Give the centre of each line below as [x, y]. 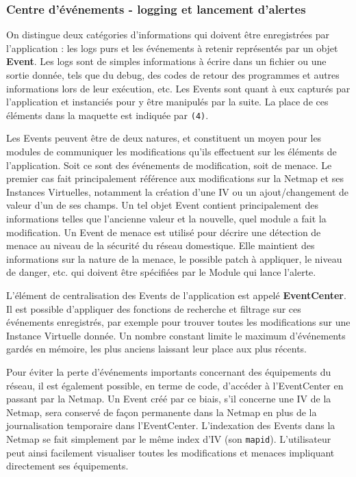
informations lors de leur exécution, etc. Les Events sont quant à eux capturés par [178, 88]
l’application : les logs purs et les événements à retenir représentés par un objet [172, 48]
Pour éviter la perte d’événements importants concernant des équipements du [169, 371]
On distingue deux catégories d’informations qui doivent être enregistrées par [168, 35]
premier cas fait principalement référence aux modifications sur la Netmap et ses [175, 178]
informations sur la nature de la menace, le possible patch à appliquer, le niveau [174, 258]
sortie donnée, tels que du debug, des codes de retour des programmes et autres [173, 75]
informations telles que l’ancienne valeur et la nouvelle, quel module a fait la [166, 218]
